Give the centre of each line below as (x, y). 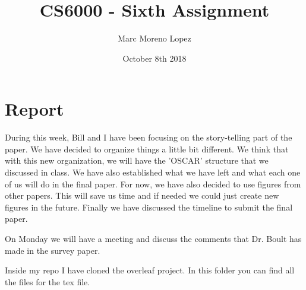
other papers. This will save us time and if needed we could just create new (142, 195)
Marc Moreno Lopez (154, 38)
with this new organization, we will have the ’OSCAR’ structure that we (137, 160)
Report (34, 109)
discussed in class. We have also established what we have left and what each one (153, 172)
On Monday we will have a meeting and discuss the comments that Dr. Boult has (153, 238)
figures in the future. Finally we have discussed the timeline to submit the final (149, 207)
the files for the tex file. (48, 281)
